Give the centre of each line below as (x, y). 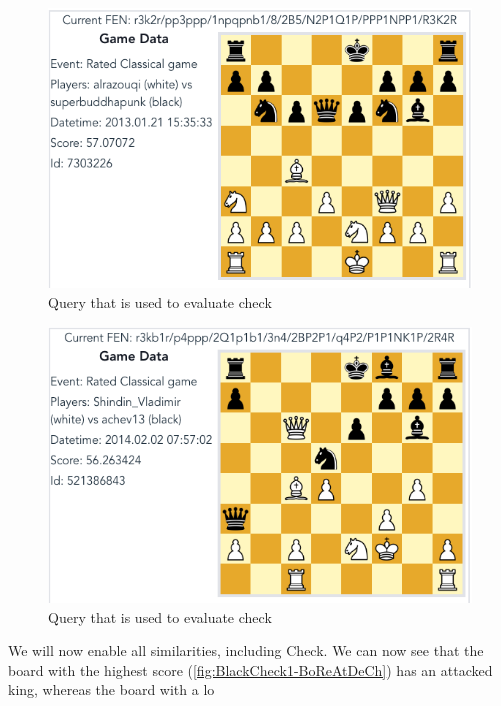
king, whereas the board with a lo (111, 689)
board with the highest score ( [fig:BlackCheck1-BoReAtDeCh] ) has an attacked (250, 669)
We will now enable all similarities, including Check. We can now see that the (246, 650)
